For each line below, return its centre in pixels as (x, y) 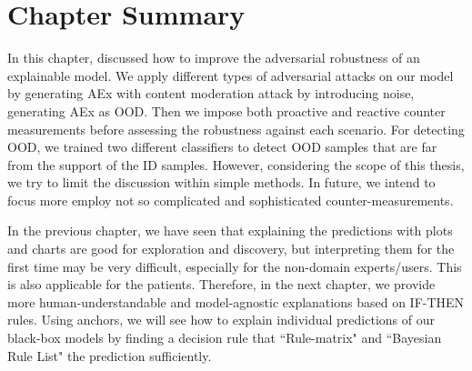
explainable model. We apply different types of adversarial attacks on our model (231, 75)
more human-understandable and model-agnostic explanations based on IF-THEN (236, 301)
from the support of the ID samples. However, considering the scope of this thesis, (236, 164)
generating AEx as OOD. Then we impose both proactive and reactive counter (226, 110)
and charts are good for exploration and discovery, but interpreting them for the (231, 249)
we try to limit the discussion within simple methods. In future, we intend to (221, 182)
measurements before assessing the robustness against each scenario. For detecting (236, 129)
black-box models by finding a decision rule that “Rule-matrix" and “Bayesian (225, 338)
